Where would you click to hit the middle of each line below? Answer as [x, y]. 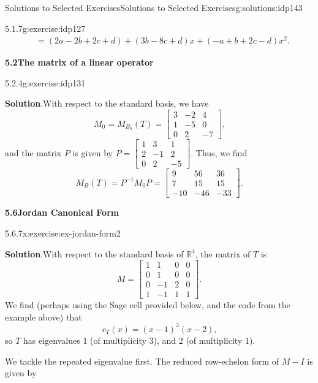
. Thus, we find [219, 152]
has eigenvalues [52, 340]
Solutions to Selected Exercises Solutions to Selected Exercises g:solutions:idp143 [154, 7]
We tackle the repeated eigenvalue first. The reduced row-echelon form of [142, 361]
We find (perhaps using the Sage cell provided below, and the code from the [148, 305]
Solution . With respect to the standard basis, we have [107, 103]
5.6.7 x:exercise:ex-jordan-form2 [63, 233]
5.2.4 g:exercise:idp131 [45, 82]
